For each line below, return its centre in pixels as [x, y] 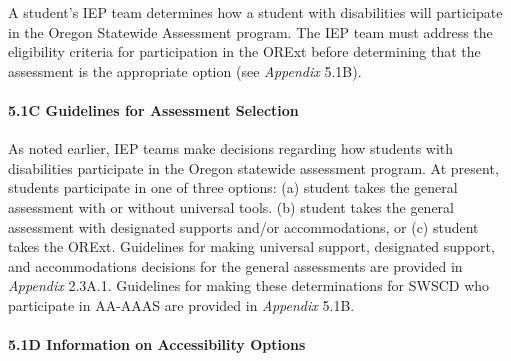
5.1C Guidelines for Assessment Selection [153, 109]
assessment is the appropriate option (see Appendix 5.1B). [185, 70]
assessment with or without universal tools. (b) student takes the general [231, 206]
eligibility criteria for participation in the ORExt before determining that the [244, 51]
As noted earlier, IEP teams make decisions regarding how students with [231, 148]
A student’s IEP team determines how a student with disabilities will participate [255, 12]
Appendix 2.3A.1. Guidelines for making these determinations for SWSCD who [249, 285]
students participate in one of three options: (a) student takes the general [233, 187]
